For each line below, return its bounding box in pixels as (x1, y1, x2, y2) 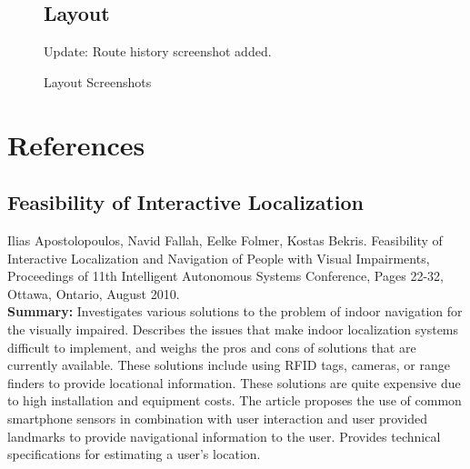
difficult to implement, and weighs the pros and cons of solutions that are (7, 337, 416, 356)
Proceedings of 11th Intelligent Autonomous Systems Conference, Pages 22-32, (7, 266, 444, 285)
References (7, 125, 145, 163)
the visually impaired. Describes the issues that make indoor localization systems (7, 319, 459, 338)
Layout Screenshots (44, 72, 152, 91)
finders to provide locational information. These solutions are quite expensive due (7, 373, 461, 392)
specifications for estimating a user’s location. (7, 444, 261, 464)
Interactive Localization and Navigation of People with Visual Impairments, (7, 248, 430, 267)
